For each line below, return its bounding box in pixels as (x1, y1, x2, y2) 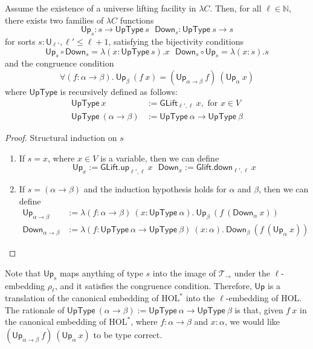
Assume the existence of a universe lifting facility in (5, 2, 196, 14)
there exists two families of (5, 13, 104, 26)
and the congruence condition (5, 57, 114, 70)
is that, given (234, 303, 283, 316)
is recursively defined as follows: (60, 85, 178, 97)
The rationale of (5, 303, 65, 316)
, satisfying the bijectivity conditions (108, 34, 244, 47)
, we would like (225, 315, 280, 328)
